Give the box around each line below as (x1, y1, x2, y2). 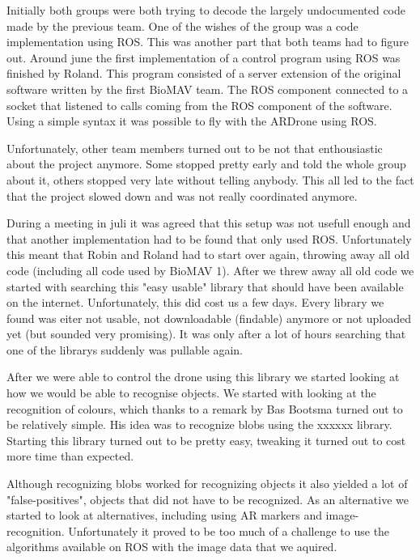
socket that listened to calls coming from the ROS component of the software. (6, 96, 392, 113)
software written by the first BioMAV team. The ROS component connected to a (6, 80, 409, 97)
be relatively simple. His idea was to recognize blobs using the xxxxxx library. (6, 416, 392, 433)
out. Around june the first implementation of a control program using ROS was (6, 49, 401, 66)
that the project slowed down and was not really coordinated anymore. (6, 187, 358, 204)
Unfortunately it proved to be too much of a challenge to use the (68, 522, 390, 539)
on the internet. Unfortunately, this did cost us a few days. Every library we (6, 294, 384, 311)
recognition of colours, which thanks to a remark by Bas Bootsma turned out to (6, 400, 403, 417)
